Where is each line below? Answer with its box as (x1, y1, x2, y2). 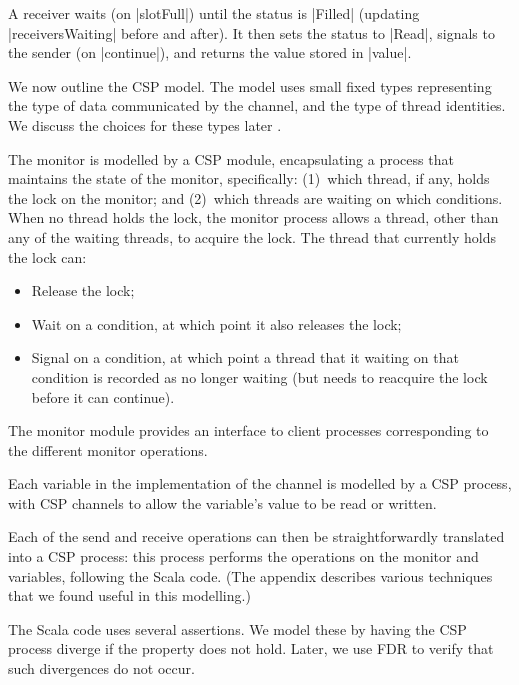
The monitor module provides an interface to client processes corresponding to (8, 420, 489, 441)
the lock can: (8, 246, 87, 267)
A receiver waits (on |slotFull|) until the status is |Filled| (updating (8, 3, 420, 23)
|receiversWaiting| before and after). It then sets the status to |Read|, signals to (8, 22, 495, 43)
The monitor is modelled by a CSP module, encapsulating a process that (8, 148, 454, 169)
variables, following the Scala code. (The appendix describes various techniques (8, 565, 493, 586)
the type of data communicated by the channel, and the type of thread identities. (8, 95, 506, 116)
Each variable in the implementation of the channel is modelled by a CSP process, (8, 473, 512, 494)
